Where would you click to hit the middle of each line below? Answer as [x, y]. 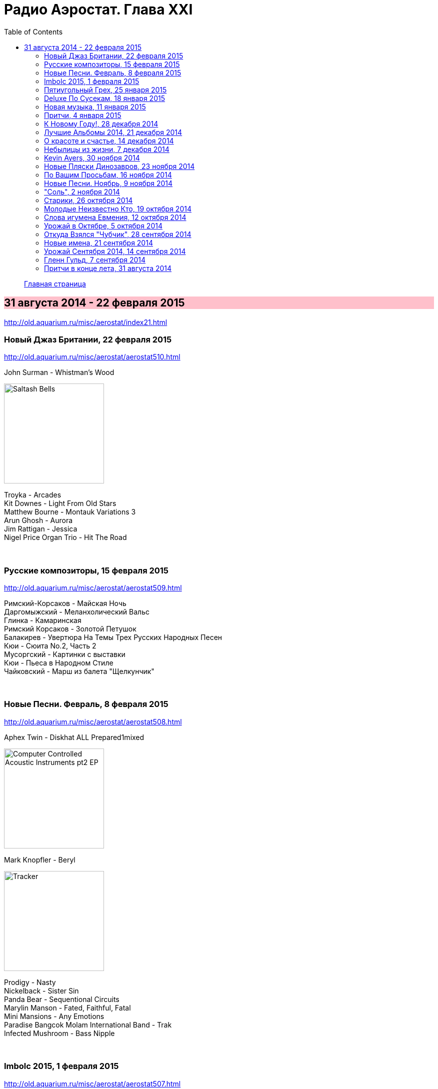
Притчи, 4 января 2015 [83, 115]
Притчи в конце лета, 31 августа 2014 [108, 268]
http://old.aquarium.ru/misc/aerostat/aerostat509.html [93, 588]
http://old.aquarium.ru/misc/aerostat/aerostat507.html [92, 1083]
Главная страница [55, 283]
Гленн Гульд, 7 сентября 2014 [95, 259]
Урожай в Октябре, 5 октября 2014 [103, 225]
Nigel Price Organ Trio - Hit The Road [65, 537]
